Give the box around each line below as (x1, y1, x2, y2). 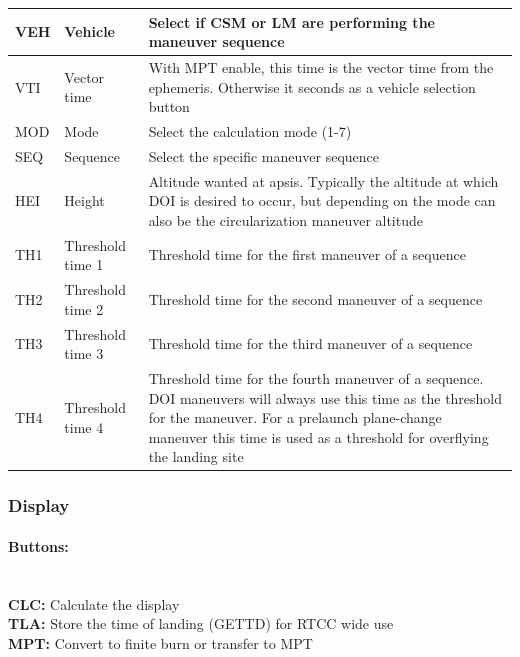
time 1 (64, 254, 104, 275)
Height (64, 190, 105, 211)
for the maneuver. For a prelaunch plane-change (148, 407, 442, 428)
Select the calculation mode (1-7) (148, 120, 352, 141)
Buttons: (8, 535, 69, 556)
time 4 (64, 416, 104, 437)
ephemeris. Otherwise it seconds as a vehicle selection (148, 76, 476, 97)
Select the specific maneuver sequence (148, 145, 379, 166)
